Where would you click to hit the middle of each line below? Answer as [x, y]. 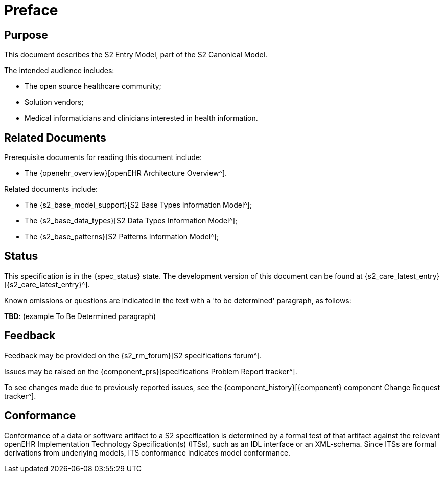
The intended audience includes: [59, 71]
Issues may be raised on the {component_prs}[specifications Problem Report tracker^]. [151, 371]
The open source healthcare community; [93, 86]
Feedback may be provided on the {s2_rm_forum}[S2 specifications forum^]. [133, 355]
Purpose [26, 35]
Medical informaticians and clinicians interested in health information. [141, 118]
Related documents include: [51, 189]
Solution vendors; [54, 102]
